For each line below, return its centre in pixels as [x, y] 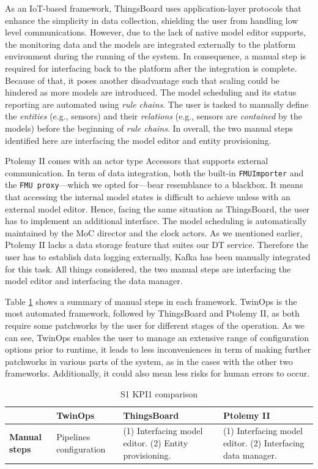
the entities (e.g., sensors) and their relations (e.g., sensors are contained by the [153, 116]
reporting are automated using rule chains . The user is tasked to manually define [157, 104]
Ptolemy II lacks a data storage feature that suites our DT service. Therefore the [157, 245]
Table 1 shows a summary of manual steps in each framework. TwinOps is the [151, 301]
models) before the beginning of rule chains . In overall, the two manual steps [149, 128]
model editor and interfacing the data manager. [94, 281]
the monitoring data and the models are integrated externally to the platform [150, 44]
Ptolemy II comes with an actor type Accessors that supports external [137, 161]
